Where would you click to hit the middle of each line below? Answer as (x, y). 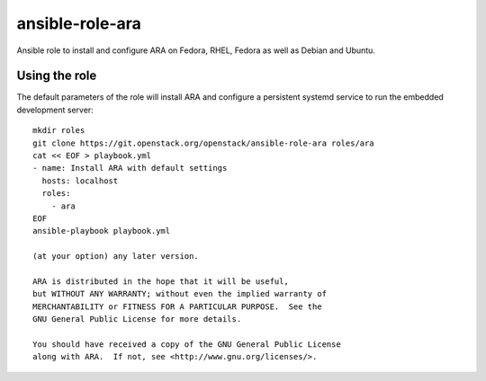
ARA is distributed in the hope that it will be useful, (161, 281)
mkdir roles (59, 131)
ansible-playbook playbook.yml (102, 231)
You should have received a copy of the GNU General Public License (187, 344)
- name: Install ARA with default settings (130, 168)
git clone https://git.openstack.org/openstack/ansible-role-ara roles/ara (203, 143)
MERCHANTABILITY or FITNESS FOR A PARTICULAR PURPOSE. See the (178, 306)
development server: (55, 110)
